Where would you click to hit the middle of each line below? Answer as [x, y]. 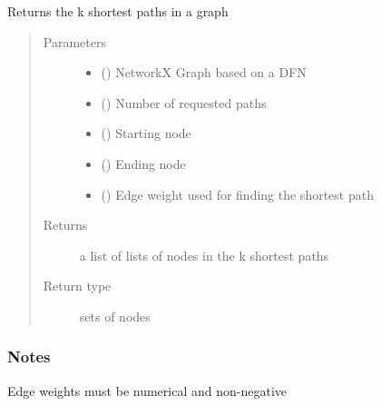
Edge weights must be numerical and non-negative [147, 390]
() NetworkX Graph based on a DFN [204, 72]
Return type [77, 286]
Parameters [74, 41]
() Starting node [146, 133]
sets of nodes [115, 316]
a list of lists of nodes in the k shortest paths [204, 255]
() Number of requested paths [184, 102]
